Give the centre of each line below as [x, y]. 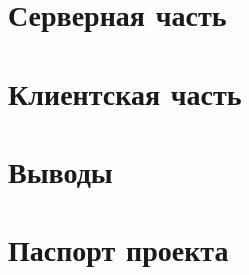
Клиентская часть [125, 92]
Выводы [60, 170]
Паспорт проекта [118, 249]
